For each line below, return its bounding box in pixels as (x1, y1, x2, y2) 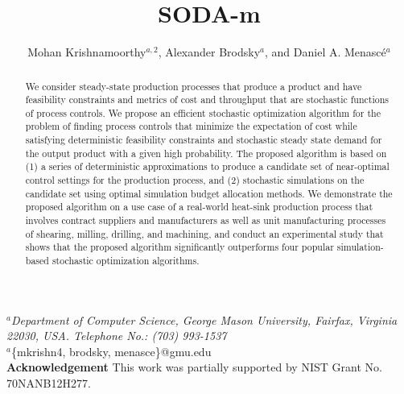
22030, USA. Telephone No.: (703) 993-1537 (6, 327, 227, 344)
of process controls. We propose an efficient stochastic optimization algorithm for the (25, 106, 381, 119)
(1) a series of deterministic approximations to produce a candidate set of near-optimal (25, 160, 390, 173)
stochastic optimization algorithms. (52, 254, 200, 268)
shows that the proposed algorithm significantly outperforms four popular (25, 240, 334, 254)
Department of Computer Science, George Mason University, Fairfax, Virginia (10, 311, 398, 328)
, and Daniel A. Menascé (265, 44, 386, 60)
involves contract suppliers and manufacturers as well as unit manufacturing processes (25, 214, 386, 227)
